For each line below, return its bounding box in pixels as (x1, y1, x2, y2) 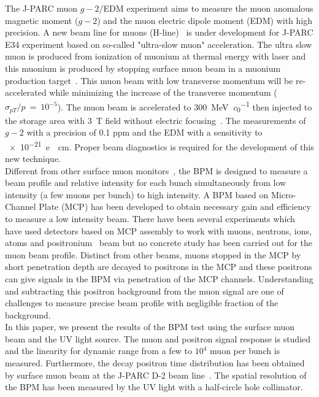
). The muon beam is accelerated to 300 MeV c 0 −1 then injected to (57, 98, 312, 115)
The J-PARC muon (5, 2, 78, 14)
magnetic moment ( (5, 13, 79, 26)
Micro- (271, 188, 296, 201)
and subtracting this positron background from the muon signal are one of (5, 284, 284, 297)
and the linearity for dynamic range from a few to (5, 344, 193, 357)
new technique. (5, 152, 61, 164)
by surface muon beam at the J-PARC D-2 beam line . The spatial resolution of (5, 368, 307, 381)
